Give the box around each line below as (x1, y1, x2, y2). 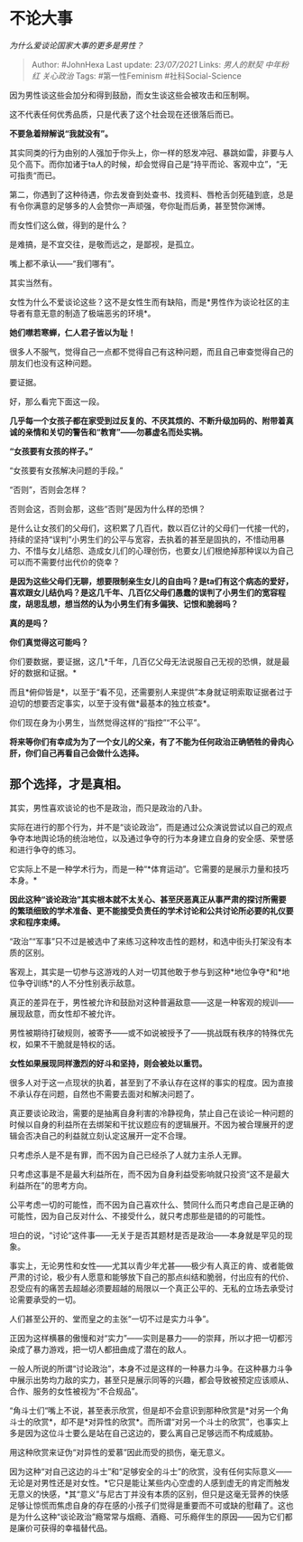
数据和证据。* (24, 667, 78, 678)
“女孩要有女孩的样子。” (9, 445, 94, 457)
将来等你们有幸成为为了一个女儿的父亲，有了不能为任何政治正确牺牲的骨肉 (9, 736, 286, 747)
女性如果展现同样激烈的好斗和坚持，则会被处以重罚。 (9, 1057, 207, 1068)
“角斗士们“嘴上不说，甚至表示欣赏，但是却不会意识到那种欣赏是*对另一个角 (9, 1405, 289, 1415)
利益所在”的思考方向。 (9, 1179, 93, 1190)
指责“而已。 (16, 169, 61, 181)
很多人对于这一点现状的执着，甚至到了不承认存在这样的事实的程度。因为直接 (9, 1077, 294, 1088)
